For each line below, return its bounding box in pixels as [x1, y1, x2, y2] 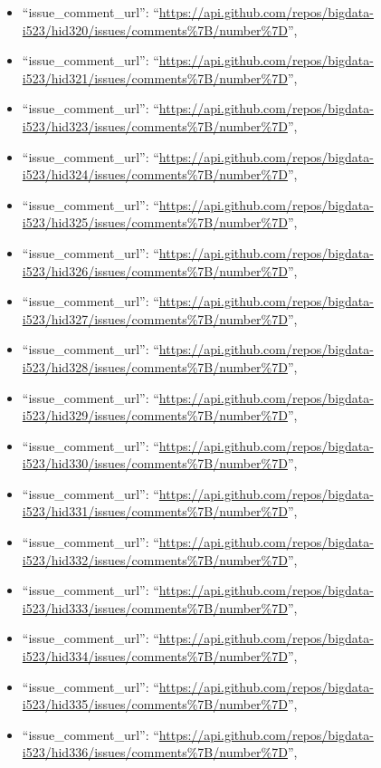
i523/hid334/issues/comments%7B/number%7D [22, 647, 288, 666]
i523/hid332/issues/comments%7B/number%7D [22, 550, 288, 569]
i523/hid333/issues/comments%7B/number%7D [22, 598, 288, 617]
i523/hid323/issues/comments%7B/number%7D [22, 116, 288, 135]
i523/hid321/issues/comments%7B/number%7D [22, 68, 288, 87]
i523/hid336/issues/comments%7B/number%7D [22, 743, 288, 762]
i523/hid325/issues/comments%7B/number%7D [22, 213, 288, 232]
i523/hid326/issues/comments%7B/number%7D [22, 261, 288, 280]
